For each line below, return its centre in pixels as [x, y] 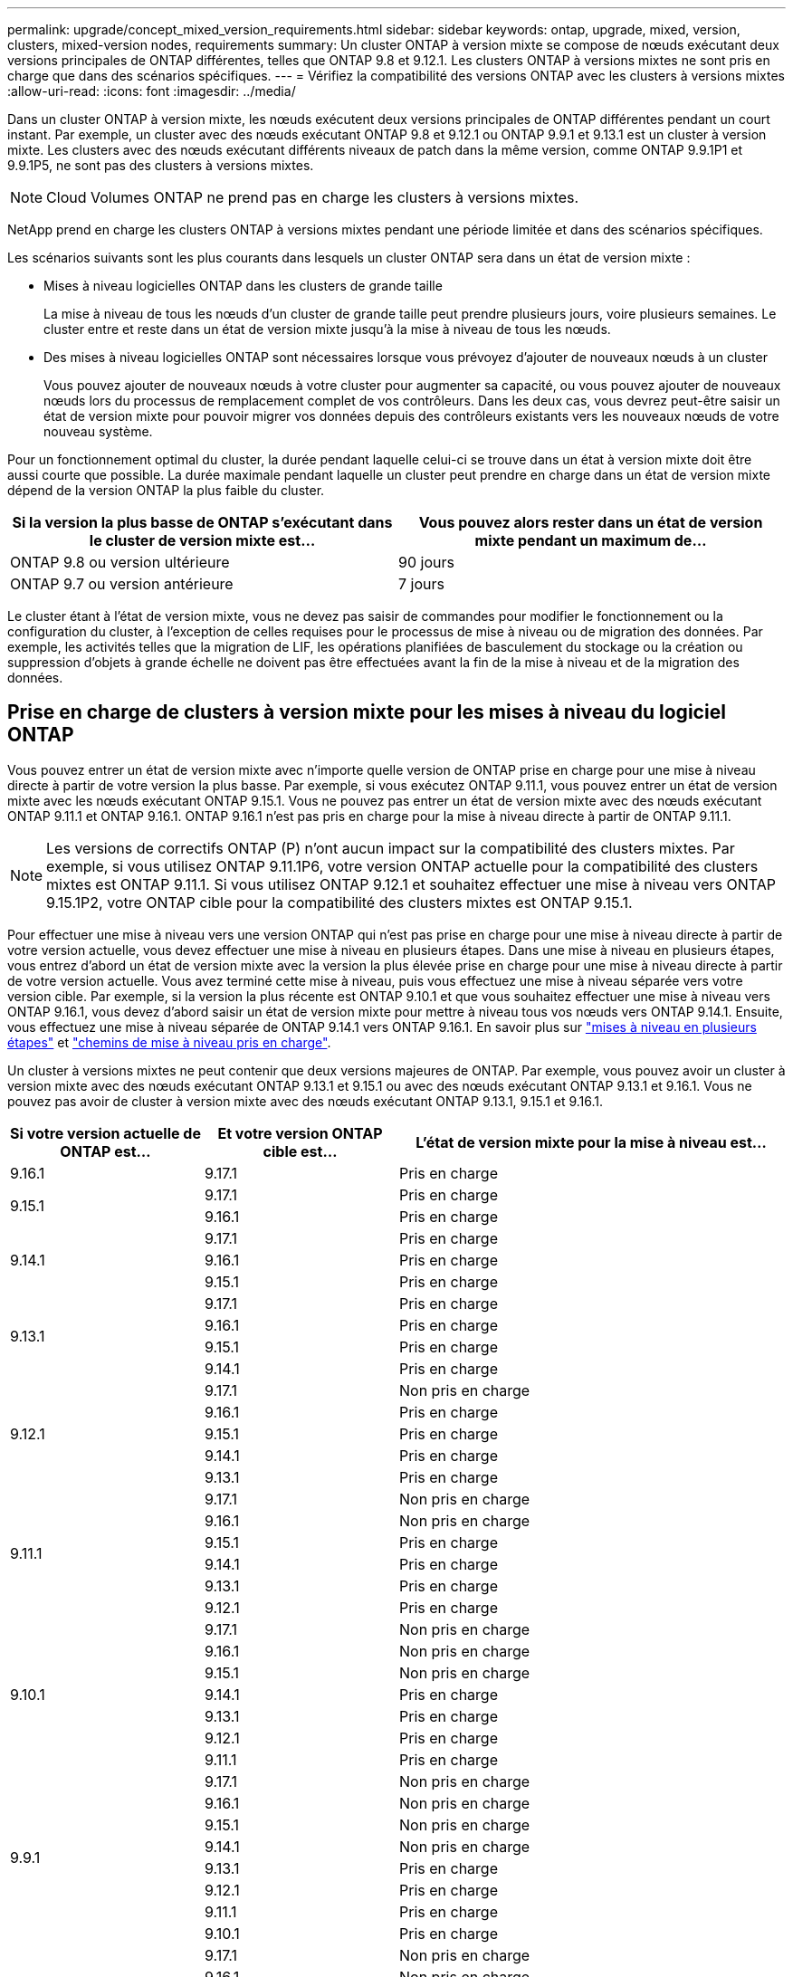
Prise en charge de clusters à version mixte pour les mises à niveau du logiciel [367, 712]
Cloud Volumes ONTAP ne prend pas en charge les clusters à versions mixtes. [313, 197]
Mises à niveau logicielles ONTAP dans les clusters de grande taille [243, 286]
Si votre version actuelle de [105, 1133]
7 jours [421, 584]
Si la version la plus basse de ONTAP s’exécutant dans [202, 522]
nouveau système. [98, 431]
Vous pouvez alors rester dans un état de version [591, 522]
